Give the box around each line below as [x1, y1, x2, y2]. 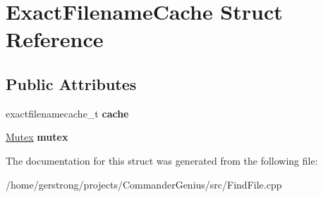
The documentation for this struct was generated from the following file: [6, 153, 318, 167]
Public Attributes [6, 72, 137, 94]
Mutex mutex [6, 129, 68, 144]
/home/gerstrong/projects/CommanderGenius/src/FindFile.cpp [6, 177, 282, 191]
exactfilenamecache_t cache [6, 106, 129, 120]
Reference [6, 25, 104, 53]
